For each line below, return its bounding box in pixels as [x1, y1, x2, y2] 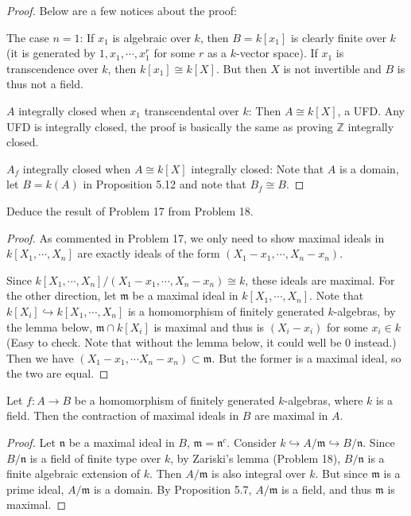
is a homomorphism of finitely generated [127, 302, 324, 319]
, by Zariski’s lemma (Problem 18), [170, 449, 341, 466]
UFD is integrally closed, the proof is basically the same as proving [6, 118, 333, 134]
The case [6, 29, 49, 45]
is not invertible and [283, 60, 382, 76]
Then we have [6, 349, 74, 366]
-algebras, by [333, 302, 396, 319]
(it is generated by [6, 45, 96, 61]
